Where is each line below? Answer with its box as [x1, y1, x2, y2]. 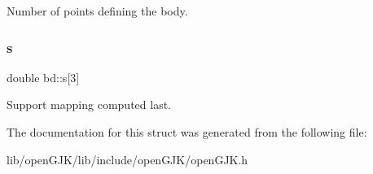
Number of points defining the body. [7, 2, 188, 19]
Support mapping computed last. [7, 96, 171, 113]
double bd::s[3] [7, 68, 80, 85]
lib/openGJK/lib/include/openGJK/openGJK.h [7, 150, 248, 167]
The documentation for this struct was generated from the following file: [7, 124, 367, 140]
